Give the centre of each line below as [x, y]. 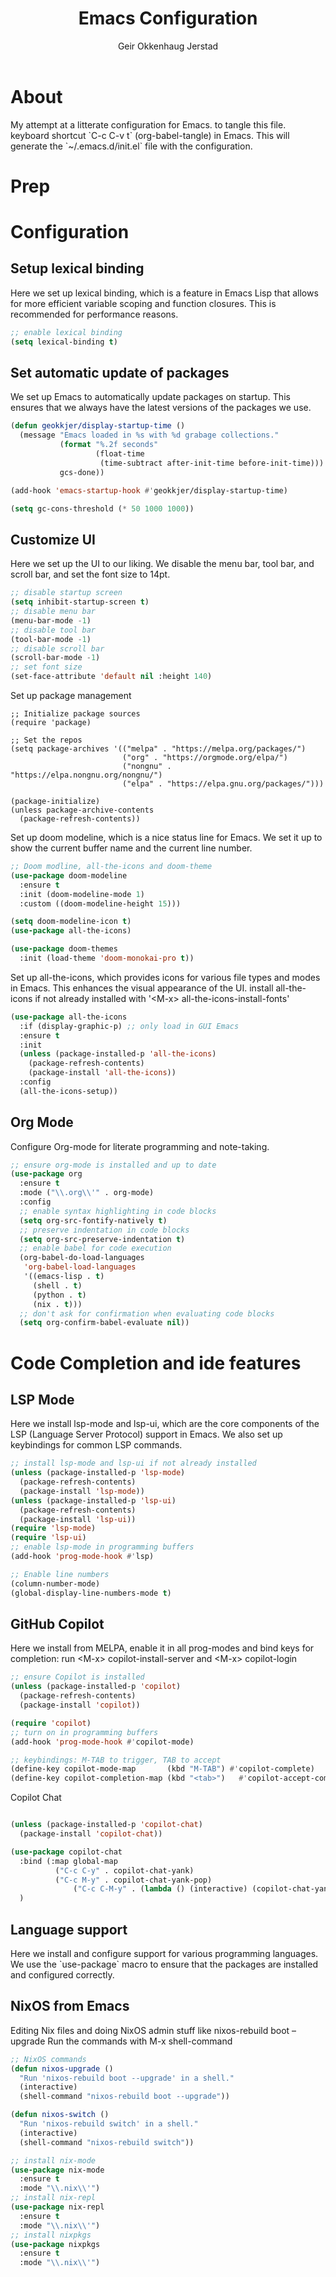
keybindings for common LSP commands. [96, 1445]
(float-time [120, 454]
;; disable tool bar [53, 630]
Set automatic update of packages [120, 373]
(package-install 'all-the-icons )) [102, 1073]
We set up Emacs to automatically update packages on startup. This [150, 397]
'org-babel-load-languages [80, 1267]
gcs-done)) [82, 472]
